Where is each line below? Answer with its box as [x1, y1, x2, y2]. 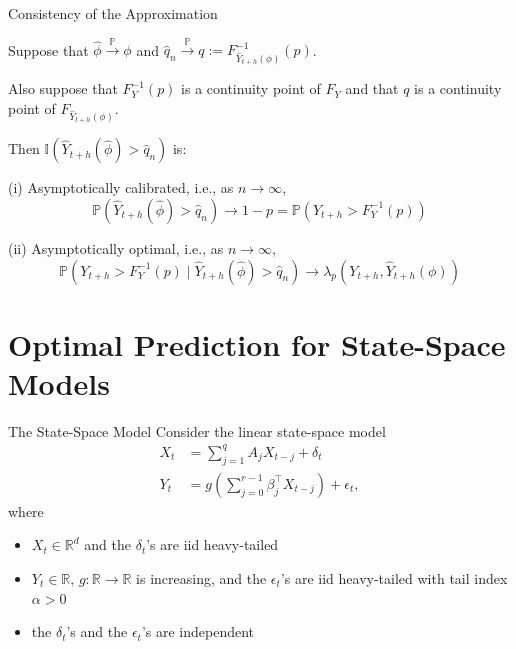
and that [345, 78, 399, 99]
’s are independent [141, 621, 255, 642]
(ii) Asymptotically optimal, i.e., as [8, 237, 224, 258]
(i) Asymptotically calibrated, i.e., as [8, 177, 234, 198]
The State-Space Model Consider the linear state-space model [8, 420, 386, 441]
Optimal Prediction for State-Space [8, 323, 506, 364]
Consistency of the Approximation [8, 3, 218, 23]
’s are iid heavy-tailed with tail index [280, 567, 508, 588]
